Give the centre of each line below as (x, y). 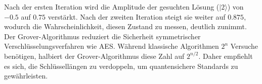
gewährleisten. (26, 76)
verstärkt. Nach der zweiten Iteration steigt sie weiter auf (137, 16)
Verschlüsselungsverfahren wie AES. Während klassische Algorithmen (112, 46)
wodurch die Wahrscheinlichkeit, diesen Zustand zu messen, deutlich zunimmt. (125, 26)
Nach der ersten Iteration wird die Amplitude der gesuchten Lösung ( (112, 7)
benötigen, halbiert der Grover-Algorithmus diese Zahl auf (94, 56)
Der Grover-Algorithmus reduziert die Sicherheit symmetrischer (102, 36)
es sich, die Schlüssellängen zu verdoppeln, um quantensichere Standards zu (121, 66)
